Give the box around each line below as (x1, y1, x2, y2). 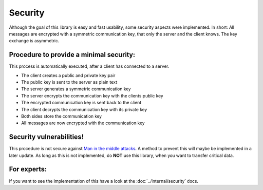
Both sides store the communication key (21, 113, 102, 119)
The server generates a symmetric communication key (21, 86, 131, 92)
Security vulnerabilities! (9, 133, 84, 141)
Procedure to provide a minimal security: (9, 51, 135, 59)
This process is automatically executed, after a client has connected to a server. (9, 63, 169, 69)
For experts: (9, 165, 47, 173)
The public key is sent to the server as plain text (21, 79, 117, 85)
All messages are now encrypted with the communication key (21, 120, 145, 126)
